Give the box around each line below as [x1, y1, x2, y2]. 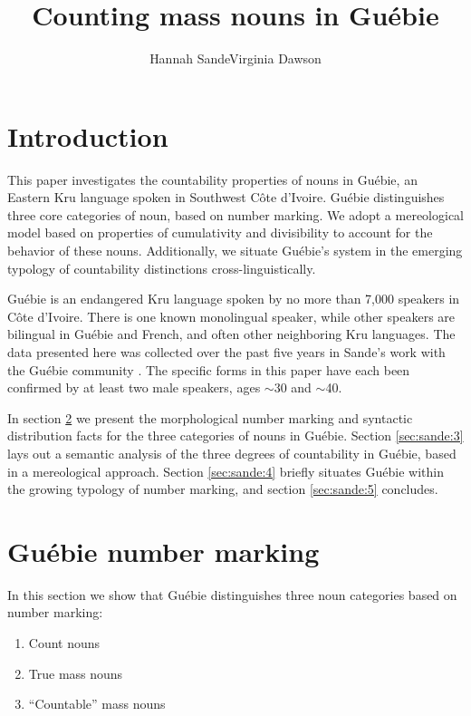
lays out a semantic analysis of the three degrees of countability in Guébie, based [7, 443, 457, 462]
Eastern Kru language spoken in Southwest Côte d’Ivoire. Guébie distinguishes [7, 188, 445, 207]
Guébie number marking [7, 532, 320, 569]
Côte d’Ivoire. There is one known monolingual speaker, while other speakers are [7, 306, 456, 325]
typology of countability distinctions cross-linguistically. [7, 258, 316, 277]
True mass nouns [28, 663, 123, 682]
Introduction [7, 117, 168, 154]
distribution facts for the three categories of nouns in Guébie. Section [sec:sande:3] [7, 426, 464, 445]
